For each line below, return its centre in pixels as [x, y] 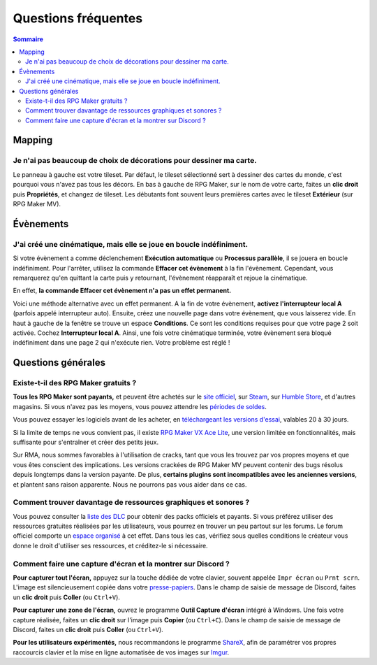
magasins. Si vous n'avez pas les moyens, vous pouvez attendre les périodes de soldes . [140, 406]
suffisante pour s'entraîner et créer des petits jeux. [86, 442]
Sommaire [28, 39]
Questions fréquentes [78, 18]
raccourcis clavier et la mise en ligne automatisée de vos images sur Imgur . [121, 652]
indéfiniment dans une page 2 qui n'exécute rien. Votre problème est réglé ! [121, 343]
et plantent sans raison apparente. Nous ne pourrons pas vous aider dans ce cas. [130, 484]
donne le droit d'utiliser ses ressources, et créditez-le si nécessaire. [111, 545]
